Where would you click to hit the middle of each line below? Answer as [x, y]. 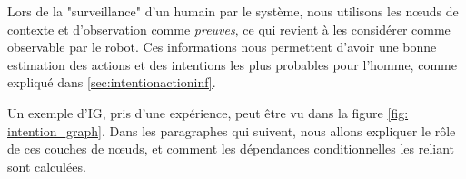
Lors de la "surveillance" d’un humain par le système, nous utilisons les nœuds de [233, 11]
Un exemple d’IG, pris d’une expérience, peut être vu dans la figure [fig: [208, 112]
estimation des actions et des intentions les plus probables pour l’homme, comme [232, 64]
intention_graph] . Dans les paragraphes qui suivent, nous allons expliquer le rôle [232, 130]
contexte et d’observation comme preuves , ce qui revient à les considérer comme [229, 29]
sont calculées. [47, 166]
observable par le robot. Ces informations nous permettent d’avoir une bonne [222, 47]
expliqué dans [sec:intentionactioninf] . [112, 82]
